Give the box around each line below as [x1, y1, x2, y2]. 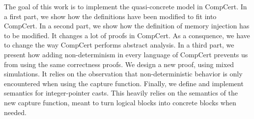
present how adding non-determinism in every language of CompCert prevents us [4, 49, 248, 59]
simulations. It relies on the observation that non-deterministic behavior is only [4, 69, 243, 79]
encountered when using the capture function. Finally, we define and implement [4, 78, 244, 88]
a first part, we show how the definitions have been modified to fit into [4, 11, 217, 21]
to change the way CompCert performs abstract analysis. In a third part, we [4, 40, 234, 50]
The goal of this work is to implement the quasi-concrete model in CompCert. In [4, 1, 247, 11]
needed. [4, 107, 27, 117]
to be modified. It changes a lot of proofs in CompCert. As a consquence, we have [4, 30, 250, 40]
